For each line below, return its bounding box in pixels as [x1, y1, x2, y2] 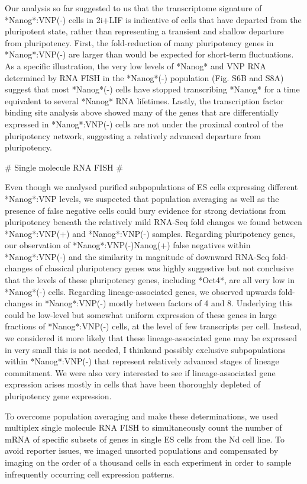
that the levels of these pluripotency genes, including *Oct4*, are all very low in [5, 274, 295, 286]
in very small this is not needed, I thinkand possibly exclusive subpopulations [5, 343, 286, 355]
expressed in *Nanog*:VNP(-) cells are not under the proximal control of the [5, 117, 283, 130]
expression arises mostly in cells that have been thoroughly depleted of [5, 378, 261, 390]
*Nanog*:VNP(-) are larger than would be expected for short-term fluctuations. [5, 48, 294, 60]
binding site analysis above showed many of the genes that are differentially [5, 106, 279, 118]
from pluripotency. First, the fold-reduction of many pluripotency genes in [5, 36, 274, 49]
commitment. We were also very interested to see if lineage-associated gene [5, 366, 276, 379]
